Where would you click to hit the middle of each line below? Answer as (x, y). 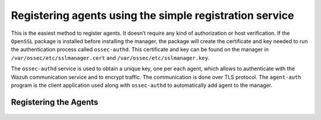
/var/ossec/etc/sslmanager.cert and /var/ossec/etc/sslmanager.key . (110, 58)
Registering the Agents (55, 102)
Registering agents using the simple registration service (152, 15)
